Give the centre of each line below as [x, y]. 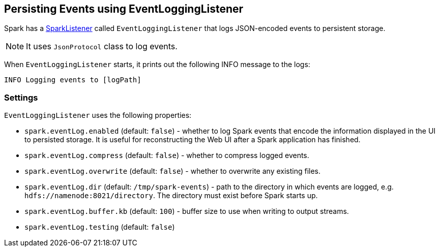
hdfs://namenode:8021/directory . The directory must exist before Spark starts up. [171, 196]
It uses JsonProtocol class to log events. [102, 46]
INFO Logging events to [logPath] [73, 80]
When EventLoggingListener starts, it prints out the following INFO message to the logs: [157, 65]
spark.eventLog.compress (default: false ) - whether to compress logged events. [167, 155]
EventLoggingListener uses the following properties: [98, 115]
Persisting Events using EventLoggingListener [124, 9]
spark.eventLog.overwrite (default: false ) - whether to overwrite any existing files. [173, 171]
